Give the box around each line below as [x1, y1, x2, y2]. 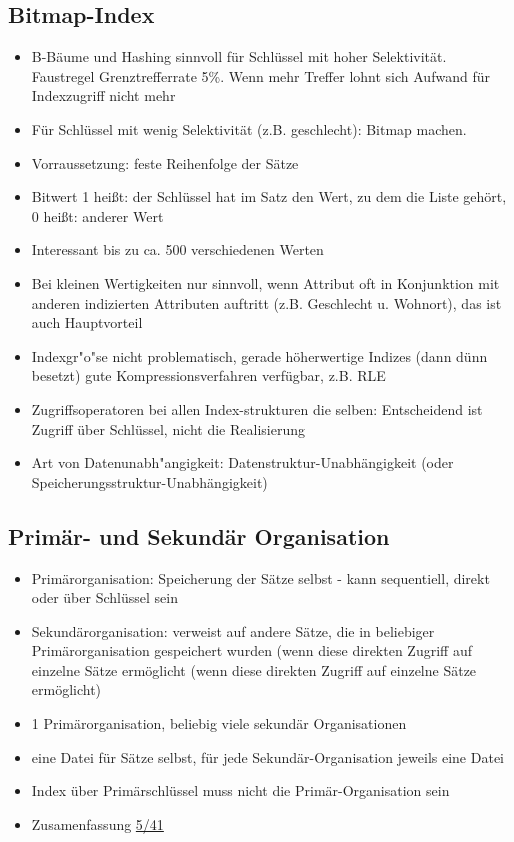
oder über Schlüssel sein [31, 587, 178, 608]
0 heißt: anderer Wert [31, 205, 164, 226]
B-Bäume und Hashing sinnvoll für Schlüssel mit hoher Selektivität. [31, 46, 447, 67]
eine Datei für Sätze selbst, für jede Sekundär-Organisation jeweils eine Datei [31, 746, 504, 767]
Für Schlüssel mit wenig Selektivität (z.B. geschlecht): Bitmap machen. [31, 118, 467, 139]
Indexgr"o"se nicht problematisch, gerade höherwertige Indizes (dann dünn [31, 345, 488, 366]
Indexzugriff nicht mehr [31, 85, 176, 106]
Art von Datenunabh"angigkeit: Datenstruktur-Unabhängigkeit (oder [31, 452, 454, 473]
